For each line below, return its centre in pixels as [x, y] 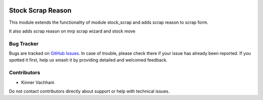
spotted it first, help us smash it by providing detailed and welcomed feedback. [88, 60]
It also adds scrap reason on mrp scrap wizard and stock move [72, 31]
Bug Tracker [24, 44]
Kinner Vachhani [38, 82]
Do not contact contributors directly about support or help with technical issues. [89, 91]
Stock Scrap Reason [40, 10]
